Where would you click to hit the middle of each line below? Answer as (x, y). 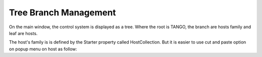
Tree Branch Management (62, 12)
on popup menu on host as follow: (43, 49)
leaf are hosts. (23, 33)
